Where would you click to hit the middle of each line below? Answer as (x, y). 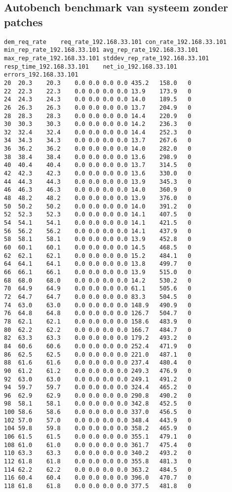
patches (23, 21)
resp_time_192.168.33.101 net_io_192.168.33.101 (91, 66)
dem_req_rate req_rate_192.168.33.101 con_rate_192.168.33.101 (116, 42)
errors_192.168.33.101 (41, 75)
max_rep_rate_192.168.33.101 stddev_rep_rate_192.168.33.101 (107, 58)
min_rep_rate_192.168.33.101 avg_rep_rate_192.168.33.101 (101, 50)
